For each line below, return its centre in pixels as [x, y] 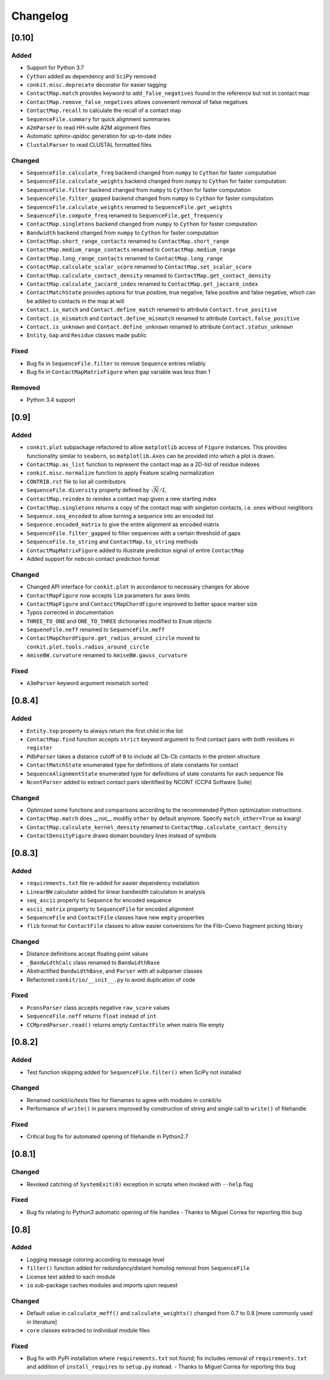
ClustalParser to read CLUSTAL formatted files [89, 144]
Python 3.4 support [51, 400]
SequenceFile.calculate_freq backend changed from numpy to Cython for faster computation [152, 172]
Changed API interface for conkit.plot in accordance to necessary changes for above [138, 587]
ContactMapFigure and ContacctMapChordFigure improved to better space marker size [142, 604]
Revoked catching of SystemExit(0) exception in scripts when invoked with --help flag [140, 1184]
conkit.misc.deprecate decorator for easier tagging [97, 85]
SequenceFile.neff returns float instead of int [92, 1016]
